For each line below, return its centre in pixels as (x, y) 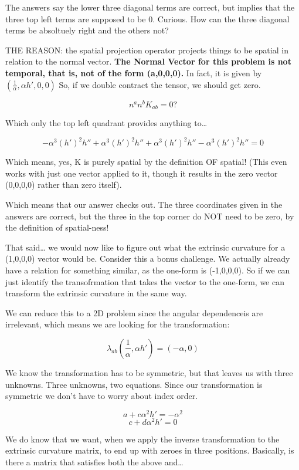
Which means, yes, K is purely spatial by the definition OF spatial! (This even (146, 162)
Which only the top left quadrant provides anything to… (106, 123)
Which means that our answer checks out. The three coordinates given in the (144, 204)
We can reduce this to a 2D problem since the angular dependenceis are (134, 312)
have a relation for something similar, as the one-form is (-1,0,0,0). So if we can (148, 270)
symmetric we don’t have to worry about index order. (102, 396)
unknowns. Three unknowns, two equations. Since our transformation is (134, 384)
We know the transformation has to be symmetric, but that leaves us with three (149, 372)
